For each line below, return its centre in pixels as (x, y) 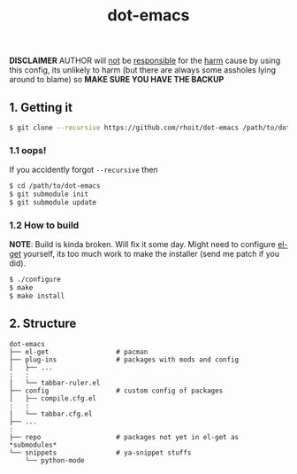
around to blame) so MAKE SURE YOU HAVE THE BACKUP (117, 80)
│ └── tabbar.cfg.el (51, 414)
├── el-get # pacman (79, 352)
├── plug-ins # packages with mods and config (124, 360)
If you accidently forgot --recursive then (84, 170)
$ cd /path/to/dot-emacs (55, 186)
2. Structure (43, 324)
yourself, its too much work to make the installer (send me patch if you (152, 254)
